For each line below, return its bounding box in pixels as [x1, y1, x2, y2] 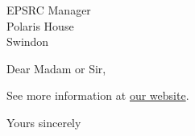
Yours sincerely [6, 113, 81, 130]
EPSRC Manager [6, 2, 91, 18]
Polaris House [6, 17, 74, 34]
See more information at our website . [6, 87, 189, 104]
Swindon [6, 33, 49, 50]
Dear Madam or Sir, [6, 60, 106, 76]
